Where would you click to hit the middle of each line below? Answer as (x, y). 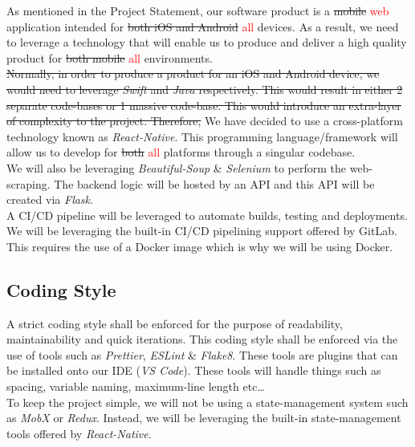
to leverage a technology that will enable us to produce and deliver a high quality (207, 42)
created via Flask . (50, 199)
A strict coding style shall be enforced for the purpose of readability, (175, 323)
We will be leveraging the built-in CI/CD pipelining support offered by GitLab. (202, 231)
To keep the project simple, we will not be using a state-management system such (207, 402)
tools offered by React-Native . (79, 433)
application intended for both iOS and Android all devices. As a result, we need (203, 26)
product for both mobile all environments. (110, 57)
